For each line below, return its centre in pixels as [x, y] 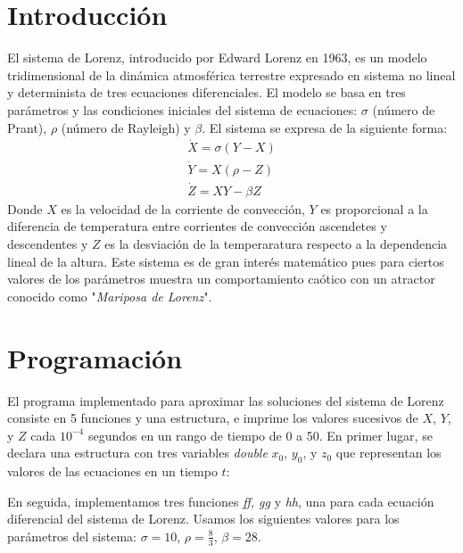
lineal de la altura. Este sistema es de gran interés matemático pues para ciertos [226, 261]
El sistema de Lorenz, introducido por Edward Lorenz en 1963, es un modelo [217, 58]
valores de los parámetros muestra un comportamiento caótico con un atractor [221, 279]
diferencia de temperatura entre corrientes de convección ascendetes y [197, 226]
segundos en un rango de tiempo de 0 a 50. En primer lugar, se [260, 435]
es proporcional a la [374, 208]
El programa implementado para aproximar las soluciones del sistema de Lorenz [226, 400]
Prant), [27, 127]
